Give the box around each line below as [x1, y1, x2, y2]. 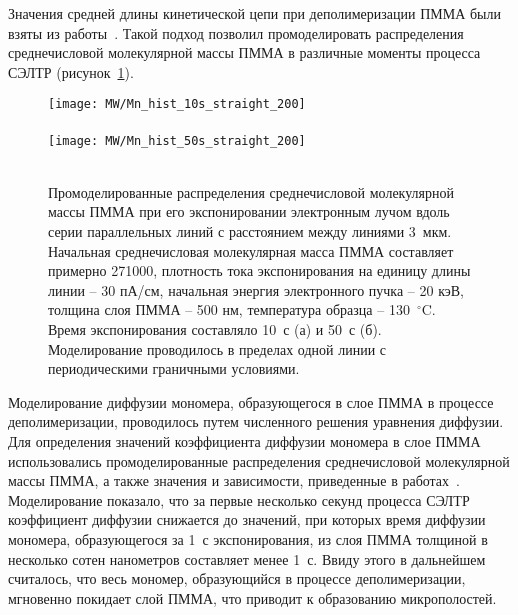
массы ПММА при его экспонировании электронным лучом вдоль [48, 201, 450, 222]
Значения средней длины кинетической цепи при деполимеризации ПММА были [8, 3, 501, 23]
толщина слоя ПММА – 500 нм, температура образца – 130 [48, 299, 410, 320]
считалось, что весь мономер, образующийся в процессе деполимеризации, [8, 568, 466, 589]
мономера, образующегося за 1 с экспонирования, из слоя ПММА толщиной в [8, 528, 488, 549]
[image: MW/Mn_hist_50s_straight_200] [48, 133, 306, 148]
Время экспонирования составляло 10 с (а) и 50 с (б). [48, 319, 382, 340]
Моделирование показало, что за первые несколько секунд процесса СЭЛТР [8, 489, 470, 510]
